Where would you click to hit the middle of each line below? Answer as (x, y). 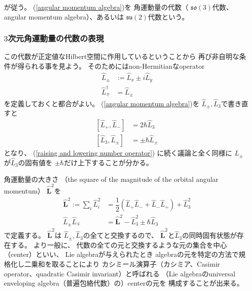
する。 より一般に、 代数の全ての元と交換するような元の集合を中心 (119, 244)
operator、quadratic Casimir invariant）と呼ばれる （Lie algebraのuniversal (120, 273)
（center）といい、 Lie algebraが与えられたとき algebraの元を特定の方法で (121, 254)
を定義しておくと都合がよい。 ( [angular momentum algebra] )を (102, 103)
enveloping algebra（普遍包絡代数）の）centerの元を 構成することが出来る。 (124, 283)
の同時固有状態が (209, 235)
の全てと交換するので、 (121, 235)
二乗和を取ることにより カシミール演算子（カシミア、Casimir (122, 263)
